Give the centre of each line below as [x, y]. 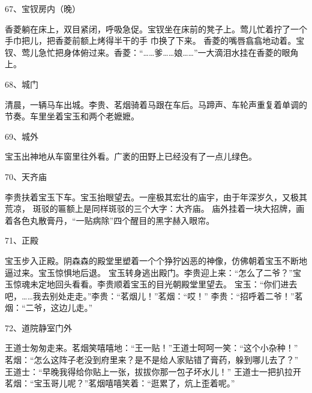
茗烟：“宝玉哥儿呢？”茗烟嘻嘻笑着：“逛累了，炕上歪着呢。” [120, 383]
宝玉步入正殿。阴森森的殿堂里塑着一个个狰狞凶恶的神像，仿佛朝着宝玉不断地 [156, 260]
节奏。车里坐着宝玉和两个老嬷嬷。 [72, 116]
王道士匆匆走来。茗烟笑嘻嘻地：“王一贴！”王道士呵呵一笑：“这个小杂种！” [151, 348]
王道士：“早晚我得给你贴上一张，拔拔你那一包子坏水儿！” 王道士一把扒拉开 [153, 371]
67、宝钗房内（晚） [43, 8]
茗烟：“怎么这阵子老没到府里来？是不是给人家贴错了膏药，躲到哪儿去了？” [152, 360]
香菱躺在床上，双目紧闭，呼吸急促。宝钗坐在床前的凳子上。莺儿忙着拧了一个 [156, 28]
